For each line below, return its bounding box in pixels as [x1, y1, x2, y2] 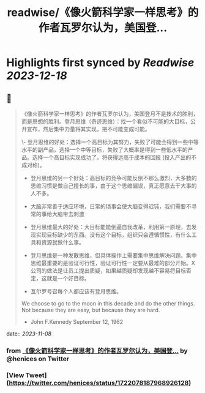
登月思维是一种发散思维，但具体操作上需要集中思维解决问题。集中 [30, 252, 197, 259]
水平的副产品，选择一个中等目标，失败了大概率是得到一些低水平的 [21, 146, 188, 153]
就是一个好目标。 [47, 275, 90, 282]
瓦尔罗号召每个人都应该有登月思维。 [30, 288, 122, 294]
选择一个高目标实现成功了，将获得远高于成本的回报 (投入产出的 [32, 154, 192, 161]
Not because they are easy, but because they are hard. [21, 307, 160, 313]
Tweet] [25, 371, 47, 380]
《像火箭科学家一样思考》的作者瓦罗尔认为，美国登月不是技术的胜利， [21, 110, 199, 117]
